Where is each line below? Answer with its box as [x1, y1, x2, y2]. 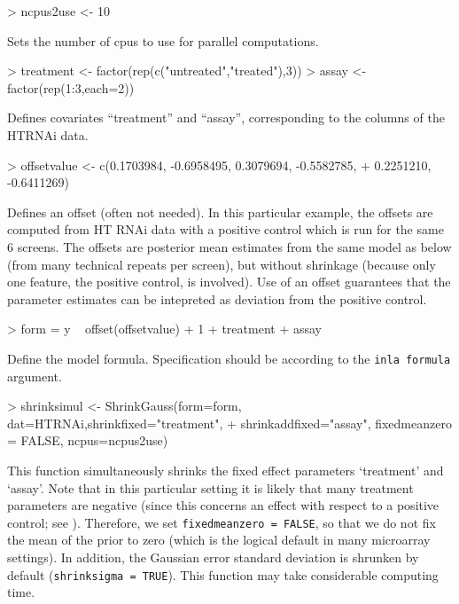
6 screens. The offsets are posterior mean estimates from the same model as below [7, 237, 452, 255]
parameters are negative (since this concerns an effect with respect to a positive [7, 496, 440, 514]
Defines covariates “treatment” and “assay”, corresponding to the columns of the [7, 108, 445, 127]
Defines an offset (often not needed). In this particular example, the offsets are [7, 202, 433, 221]
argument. [7, 366, 62, 385]
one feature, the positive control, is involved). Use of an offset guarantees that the [7, 272, 451, 291]
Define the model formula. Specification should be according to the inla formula [7, 349, 451, 367]
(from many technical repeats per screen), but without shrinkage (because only [7, 255, 436, 273]
